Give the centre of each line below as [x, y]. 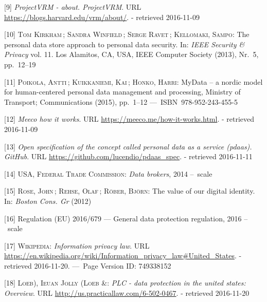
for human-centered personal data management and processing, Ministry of [122, 92]
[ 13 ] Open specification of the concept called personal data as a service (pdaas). [128, 146]
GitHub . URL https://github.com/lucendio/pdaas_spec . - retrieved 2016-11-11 [128, 156]
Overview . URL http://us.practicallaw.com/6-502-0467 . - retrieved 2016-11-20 [127, 293]
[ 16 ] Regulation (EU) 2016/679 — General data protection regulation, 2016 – [126, 218]
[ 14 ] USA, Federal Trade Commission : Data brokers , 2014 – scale [108, 173]
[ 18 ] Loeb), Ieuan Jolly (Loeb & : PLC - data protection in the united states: [125, 283]
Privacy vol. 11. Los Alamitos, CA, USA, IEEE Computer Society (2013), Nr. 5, [131, 54]
